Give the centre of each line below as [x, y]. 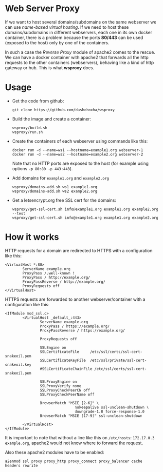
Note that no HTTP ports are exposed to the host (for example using [80, 163]
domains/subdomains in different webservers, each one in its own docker [79, 32]
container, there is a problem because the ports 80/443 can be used [74, 38]
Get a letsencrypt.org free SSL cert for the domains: [64, 200]
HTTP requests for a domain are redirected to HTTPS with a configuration [79, 250]
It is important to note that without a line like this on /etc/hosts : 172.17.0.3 [80, 437]
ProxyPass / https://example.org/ [75, 326]
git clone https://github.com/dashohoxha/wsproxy [63, 110]
